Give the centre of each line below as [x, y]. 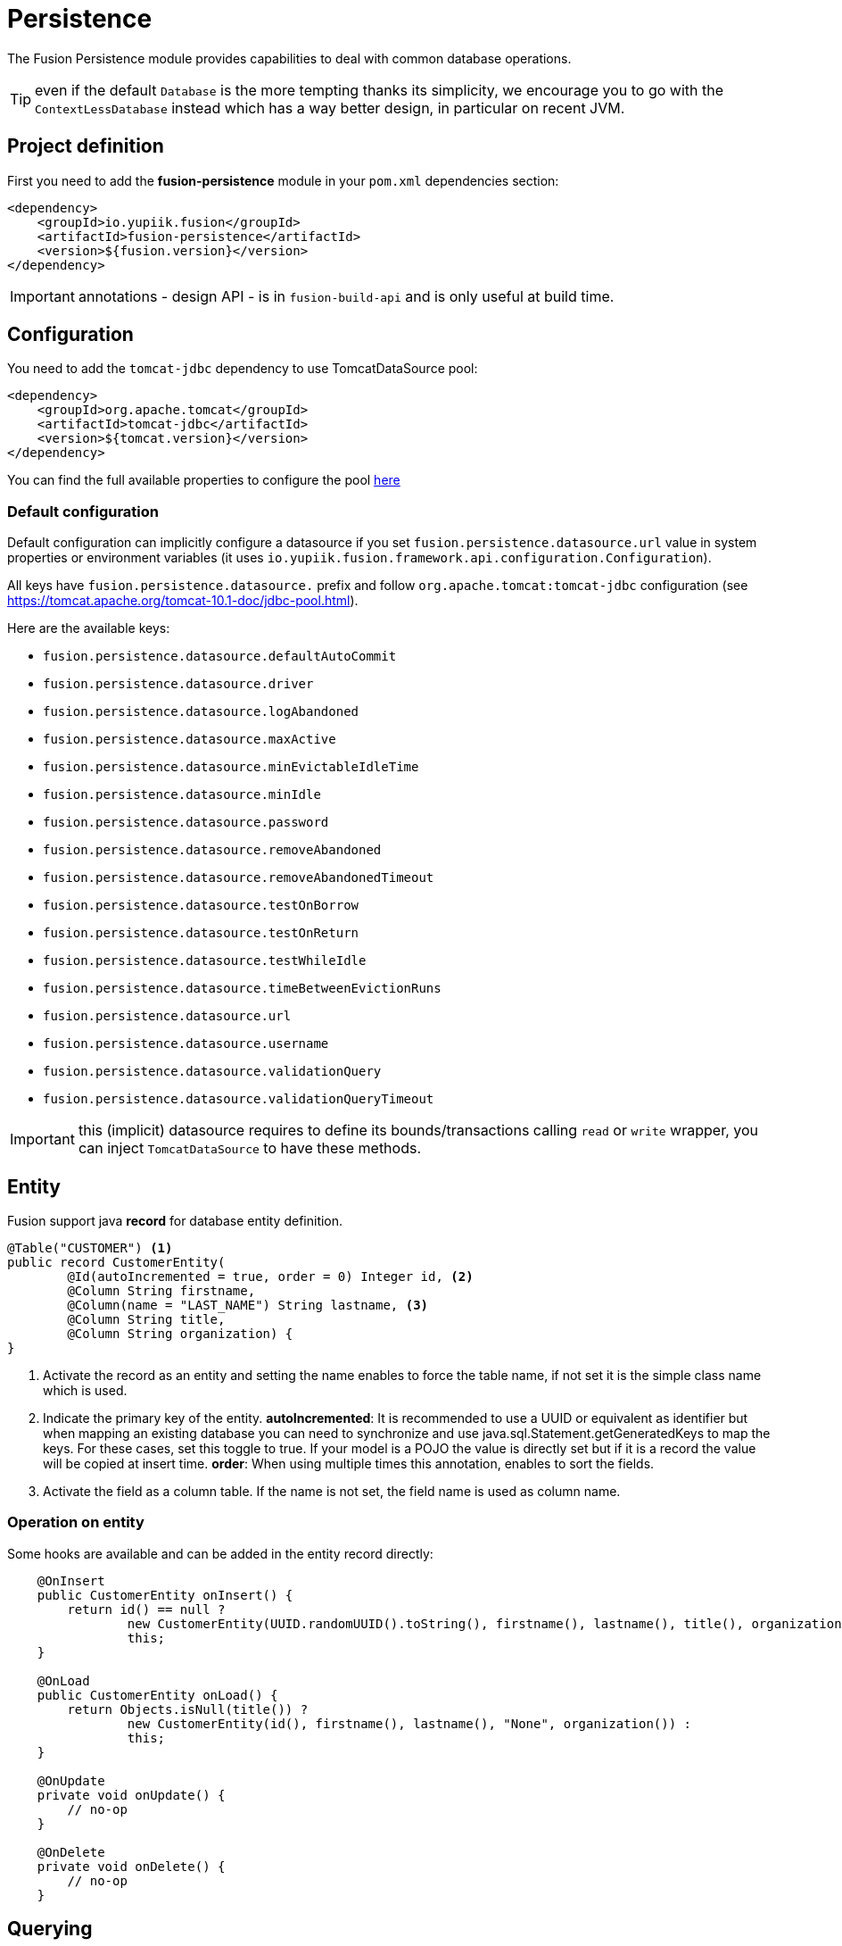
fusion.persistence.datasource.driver [178, 684]
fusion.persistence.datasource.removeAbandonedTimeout [239, 878]
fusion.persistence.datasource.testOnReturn [201, 933]
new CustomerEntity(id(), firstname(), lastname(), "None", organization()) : [409, 1723]
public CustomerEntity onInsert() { [165, 1595]
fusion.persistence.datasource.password [186, 823]
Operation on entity [76, 1522]
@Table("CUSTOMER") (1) [90, 1248]
